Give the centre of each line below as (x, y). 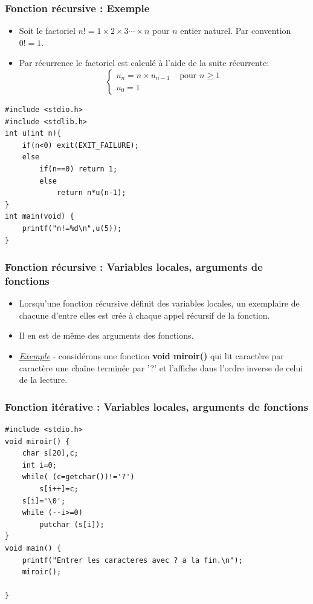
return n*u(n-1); (91, 193)
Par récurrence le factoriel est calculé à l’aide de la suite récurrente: (144, 63)
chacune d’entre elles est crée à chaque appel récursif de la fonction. (144, 315)
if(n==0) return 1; (79, 169)
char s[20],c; (50, 453)
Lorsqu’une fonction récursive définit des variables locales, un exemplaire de (159, 303)
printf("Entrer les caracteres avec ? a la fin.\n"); (132, 560)
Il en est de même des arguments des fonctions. (106, 335)
